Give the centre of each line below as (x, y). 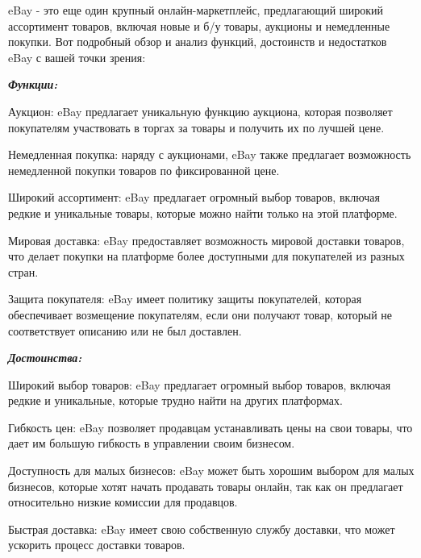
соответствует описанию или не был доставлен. (125, 330)
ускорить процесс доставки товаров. (97, 545)
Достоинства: (45, 358)
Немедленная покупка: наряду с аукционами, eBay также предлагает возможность (210, 154)
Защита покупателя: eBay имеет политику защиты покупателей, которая (185, 299)
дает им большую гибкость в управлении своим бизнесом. (152, 443)
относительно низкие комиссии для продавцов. (123, 502)
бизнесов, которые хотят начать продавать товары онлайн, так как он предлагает (206, 486)
